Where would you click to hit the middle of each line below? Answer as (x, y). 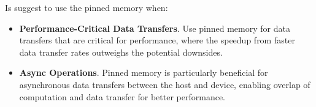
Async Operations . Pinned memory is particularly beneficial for (144, 72)
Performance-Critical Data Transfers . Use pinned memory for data (155, 28)
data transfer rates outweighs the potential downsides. (121, 52)
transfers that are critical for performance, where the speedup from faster (157, 40)
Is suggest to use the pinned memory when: (87, 7)
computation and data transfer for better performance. (122, 96)
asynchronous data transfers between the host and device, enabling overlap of (165, 84)
